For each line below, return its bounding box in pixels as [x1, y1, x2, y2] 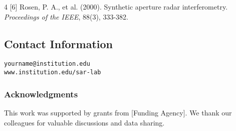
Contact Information [4, 36, 113, 51]
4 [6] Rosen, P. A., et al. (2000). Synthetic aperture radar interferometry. [4, 2, 228, 12]
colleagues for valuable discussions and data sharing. [4, 117, 165, 127]
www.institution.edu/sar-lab [4, 69, 101, 76]
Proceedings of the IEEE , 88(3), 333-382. [4, 11, 128, 22]
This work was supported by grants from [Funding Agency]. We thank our [4, 107, 232, 117]
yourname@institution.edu [4, 60, 90, 68]
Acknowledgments [4, 87, 78, 100]
